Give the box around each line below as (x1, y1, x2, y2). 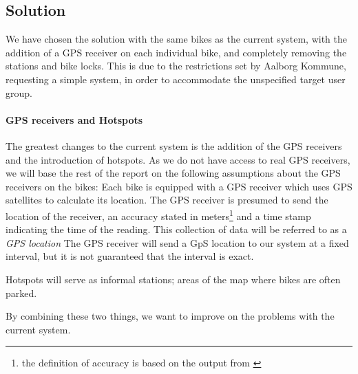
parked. (6, 285, 37, 300)
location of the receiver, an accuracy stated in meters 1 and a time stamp (6, 206, 311, 223)
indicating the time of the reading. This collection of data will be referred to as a (6, 222, 347, 236)
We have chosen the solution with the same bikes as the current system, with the (6, 32, 347, 46)
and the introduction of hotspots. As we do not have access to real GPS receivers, (6, 152, 350, 166)
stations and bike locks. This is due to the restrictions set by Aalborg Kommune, (6, 58, 346, 73)
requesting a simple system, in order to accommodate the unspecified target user (6, 71, 346, 86)
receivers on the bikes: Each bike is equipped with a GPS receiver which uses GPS (6, 179, 352, 193)
